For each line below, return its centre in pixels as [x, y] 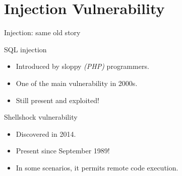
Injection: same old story [42, 32]
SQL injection [25, 49]
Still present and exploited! [57, 100]
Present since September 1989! [63, 151]
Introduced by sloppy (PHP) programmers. [82, 66]
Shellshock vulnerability [41, 117]
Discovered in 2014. [46, 134]
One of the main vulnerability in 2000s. [77, 83]
